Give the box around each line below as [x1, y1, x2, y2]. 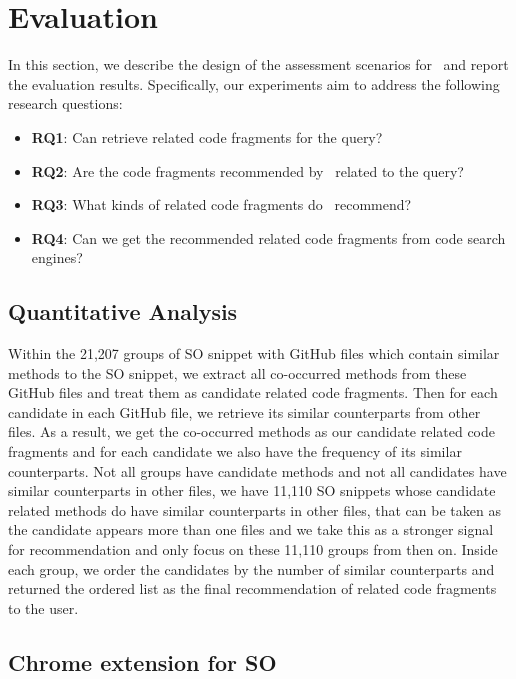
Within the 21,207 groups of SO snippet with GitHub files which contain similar [8, 343, 500, 364]
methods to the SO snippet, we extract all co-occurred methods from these [8, 362, 467, 383]
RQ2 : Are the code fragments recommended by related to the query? [31, 160, 464, 181]
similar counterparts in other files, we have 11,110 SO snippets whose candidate [8, 480, 496, 501]
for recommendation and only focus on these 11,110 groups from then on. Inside [8, 539, 498, 560]
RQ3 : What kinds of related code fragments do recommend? [31, 194, 412, 215]
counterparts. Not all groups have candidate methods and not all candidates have [8, 460, 507, 481]
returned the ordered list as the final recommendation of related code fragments [8, 578, 497, 599]
